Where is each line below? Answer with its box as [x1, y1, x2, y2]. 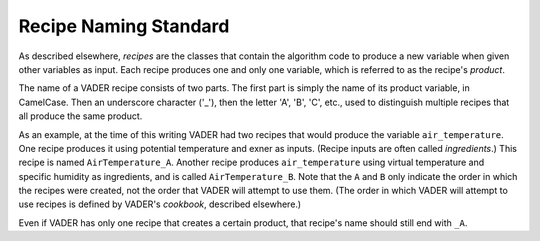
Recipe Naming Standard [18, 15, 230, 37]
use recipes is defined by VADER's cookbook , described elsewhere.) [18, 198, 302, 210]
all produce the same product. [18, 110, 143, 122]
